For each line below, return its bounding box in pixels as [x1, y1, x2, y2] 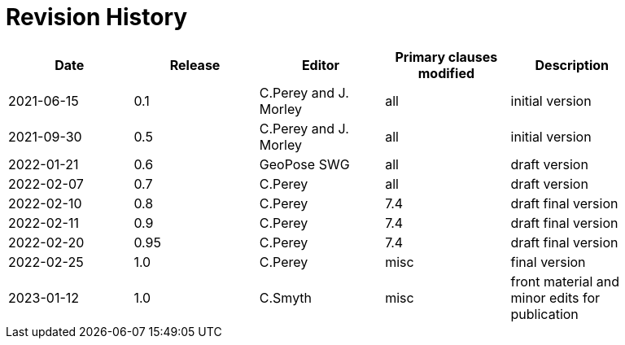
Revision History [6, 3, 188, 31]
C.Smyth [259, 289, 312, 306]
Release [169, 56, 221, 73]
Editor [301, 56, 340, 73]
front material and [510, 273, 620, 290]
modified [417, 64, 475, 81]
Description [535, 56, 609, 73]
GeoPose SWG [259, 155, 350, 172]
